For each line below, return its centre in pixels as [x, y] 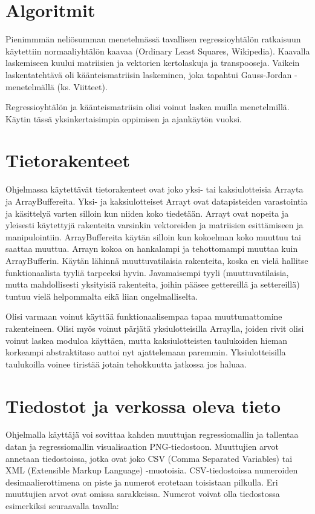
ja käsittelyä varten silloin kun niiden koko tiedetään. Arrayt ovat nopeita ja [147, 213]
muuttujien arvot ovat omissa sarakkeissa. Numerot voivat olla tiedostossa [143, 494]
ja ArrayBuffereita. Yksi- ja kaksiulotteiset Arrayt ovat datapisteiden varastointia [157, 201]
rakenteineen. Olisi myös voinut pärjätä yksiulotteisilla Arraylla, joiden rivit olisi [155, 328]
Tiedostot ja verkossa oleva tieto [143, 405]
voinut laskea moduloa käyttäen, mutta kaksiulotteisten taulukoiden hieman [147, 340]
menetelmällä [30, 86]
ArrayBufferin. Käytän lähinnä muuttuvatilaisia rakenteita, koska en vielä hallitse [157, 260]
